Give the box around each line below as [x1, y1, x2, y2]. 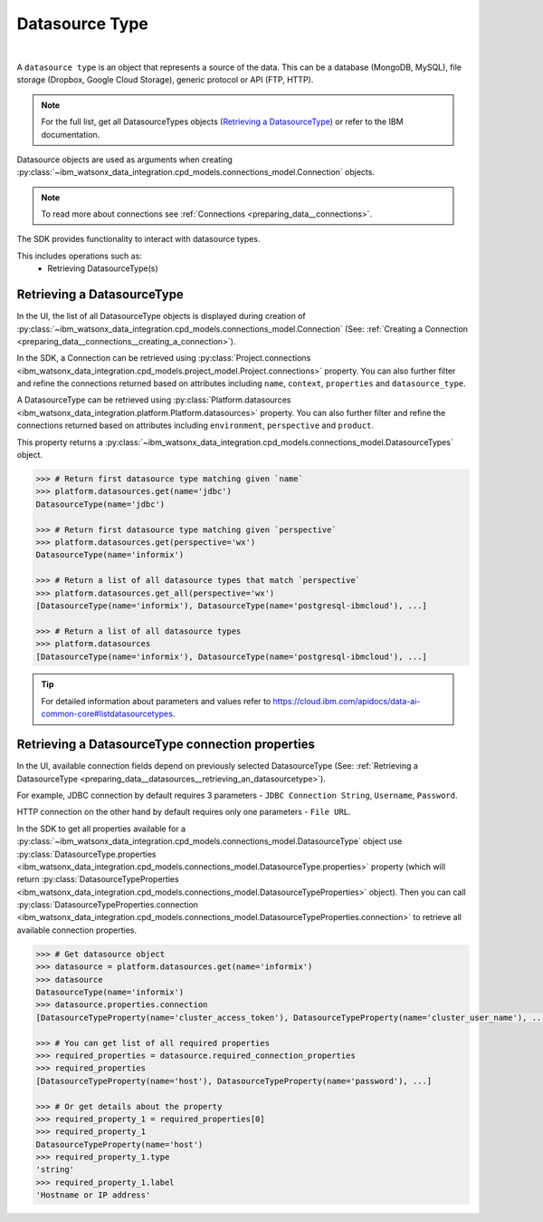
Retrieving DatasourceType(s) [47, 263, 158, 274]
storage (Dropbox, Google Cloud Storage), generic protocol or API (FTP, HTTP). [16, 74, 314, 85]
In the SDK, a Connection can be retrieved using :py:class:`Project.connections [16, 353, 311, 364]
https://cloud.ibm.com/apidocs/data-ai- [272, 695, 421, 706]
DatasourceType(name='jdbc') [35, 499, 166, 509]
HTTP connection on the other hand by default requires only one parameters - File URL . [16, 807, 352, 818]
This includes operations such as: [16, 250, 142, 261]
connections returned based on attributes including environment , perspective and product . [16, 420, 375, 431]
